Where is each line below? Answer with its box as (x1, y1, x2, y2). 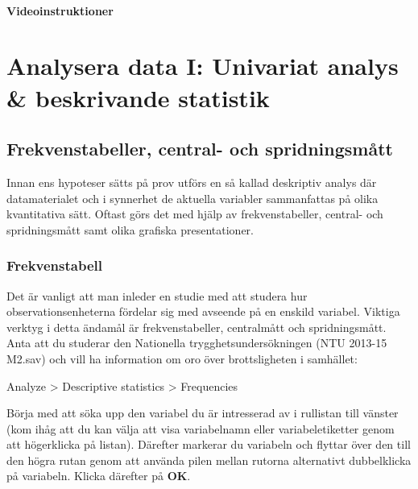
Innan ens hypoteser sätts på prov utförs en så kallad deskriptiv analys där (6, 173, 377, 190)
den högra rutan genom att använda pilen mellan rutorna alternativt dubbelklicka (6, 451, 412, 468)
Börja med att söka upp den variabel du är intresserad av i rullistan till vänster (6, 404, 399, 421)
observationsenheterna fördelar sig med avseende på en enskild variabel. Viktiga (6, 303, 400, 320)
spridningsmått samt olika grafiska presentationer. (6, 221, 255, 238)
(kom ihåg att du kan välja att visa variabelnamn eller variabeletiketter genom (6, 420, 395, 437)
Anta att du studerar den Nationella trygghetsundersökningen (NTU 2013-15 (6, 334, 387, 351)
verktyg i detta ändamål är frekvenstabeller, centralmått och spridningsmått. (6, 318, 387, 335)
